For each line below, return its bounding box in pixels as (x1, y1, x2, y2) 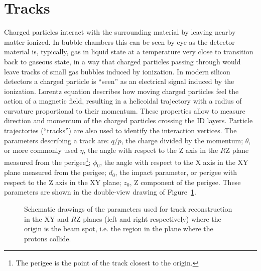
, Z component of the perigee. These (129, 176, 241, 187)
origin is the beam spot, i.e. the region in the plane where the (24, 223, 213, 234)
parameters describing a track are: (4, 135, 109, 145)
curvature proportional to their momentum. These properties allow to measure (4, 105, 245, 116)
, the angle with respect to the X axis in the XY (100, 156, 248, 167)
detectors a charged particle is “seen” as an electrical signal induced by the (4, 76, 234, 86)
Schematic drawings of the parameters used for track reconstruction (24, 204, 232, 214)
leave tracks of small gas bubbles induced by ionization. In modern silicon (4, 66, 230, 76)
